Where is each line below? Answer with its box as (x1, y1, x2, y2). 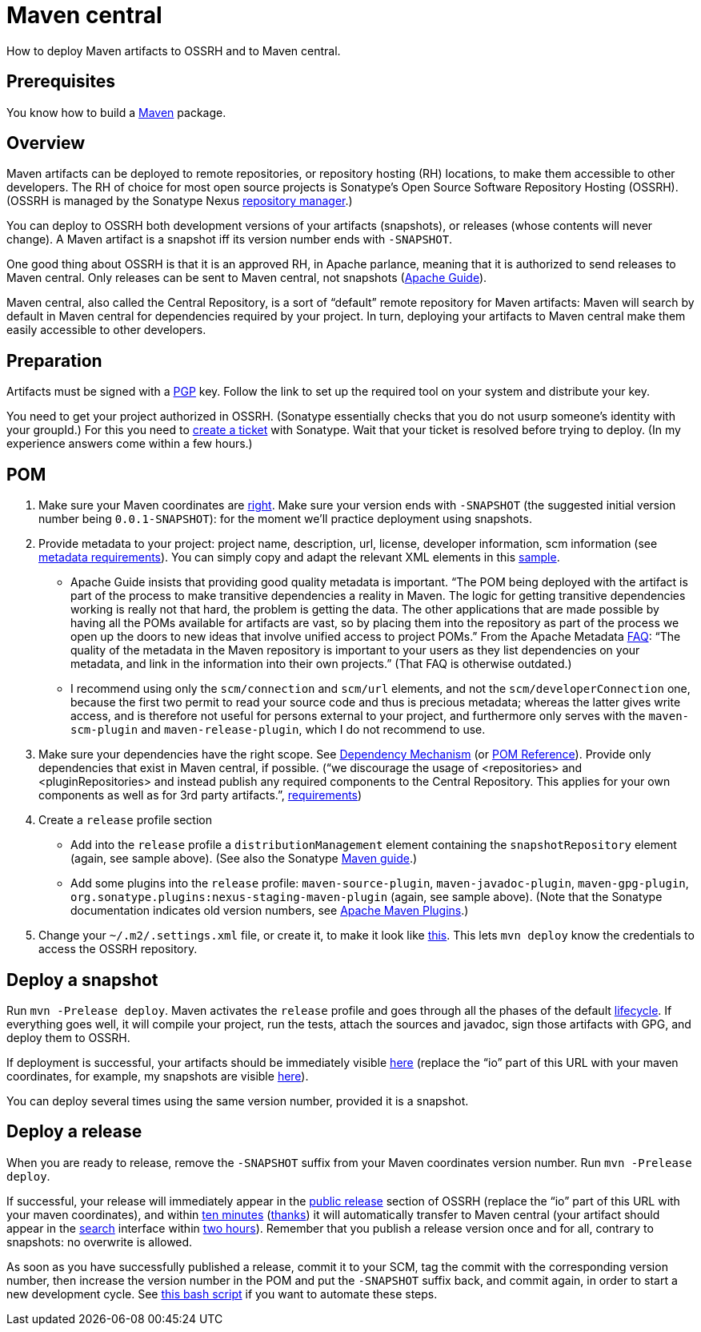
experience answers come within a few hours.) (6, 437, 253, 451)
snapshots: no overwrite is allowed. (6, 1234, 193, 1249)
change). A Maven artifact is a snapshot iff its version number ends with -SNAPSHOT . (6, 232, 453, 247)
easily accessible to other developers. (6, 323, 206, 337)
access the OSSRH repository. (38, 942, 198, 956)
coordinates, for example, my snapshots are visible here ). (6, 1068, 309, 1083)
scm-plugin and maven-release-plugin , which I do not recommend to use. (70, 722, 486, 737)
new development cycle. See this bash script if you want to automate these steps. (6, 1286, 438, 1301)
